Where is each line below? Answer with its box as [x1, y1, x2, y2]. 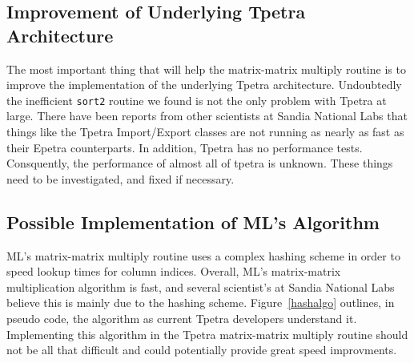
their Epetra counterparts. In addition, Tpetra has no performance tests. [6, 139, 363, 155]
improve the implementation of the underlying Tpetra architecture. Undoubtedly [6, 76, 402, 93]
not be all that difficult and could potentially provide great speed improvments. [6, 341, 397, 358]
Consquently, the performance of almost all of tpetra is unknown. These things [6, 155, 393, 171]
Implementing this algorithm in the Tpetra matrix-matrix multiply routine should [6, 325, 408, 342]
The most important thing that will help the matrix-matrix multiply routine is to [6, 60, 406, 77]
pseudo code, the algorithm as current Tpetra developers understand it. [6, 309, 357, 326]
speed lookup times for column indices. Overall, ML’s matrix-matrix [6, 263, 341, 280]
